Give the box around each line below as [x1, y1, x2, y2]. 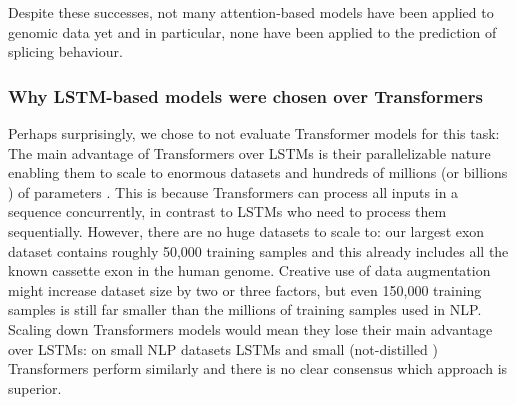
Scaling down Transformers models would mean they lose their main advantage [8, 318, 493, 339]
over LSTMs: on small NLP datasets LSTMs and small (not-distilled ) [8, 338, 438, 359]
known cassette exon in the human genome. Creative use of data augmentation [8, 260, 491, 281]
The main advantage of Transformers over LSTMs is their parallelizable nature [8, 142, 491, 163]
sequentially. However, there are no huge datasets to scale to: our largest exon [8, 220, 485, 241]
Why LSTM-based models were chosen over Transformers [8, 83, 483, 108]
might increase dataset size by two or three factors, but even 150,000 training [8, 279, 482, 300]
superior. [8, 377, 62, 398]
